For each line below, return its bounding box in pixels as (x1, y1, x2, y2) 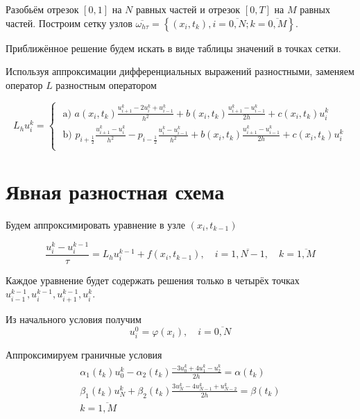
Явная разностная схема (6, 176, 225, 205)
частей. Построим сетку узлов (6, 15, 132, 30)
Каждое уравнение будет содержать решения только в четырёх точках (6, 272, 300, 287)
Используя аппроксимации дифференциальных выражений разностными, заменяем (6, 64, 354, 79)
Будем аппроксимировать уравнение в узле (6, 217, 186, 231)
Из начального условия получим (6, 311, 142, 326)
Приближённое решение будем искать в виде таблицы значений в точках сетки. (6, 40, 341, 55)
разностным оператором (55, 77, 157, 92)
